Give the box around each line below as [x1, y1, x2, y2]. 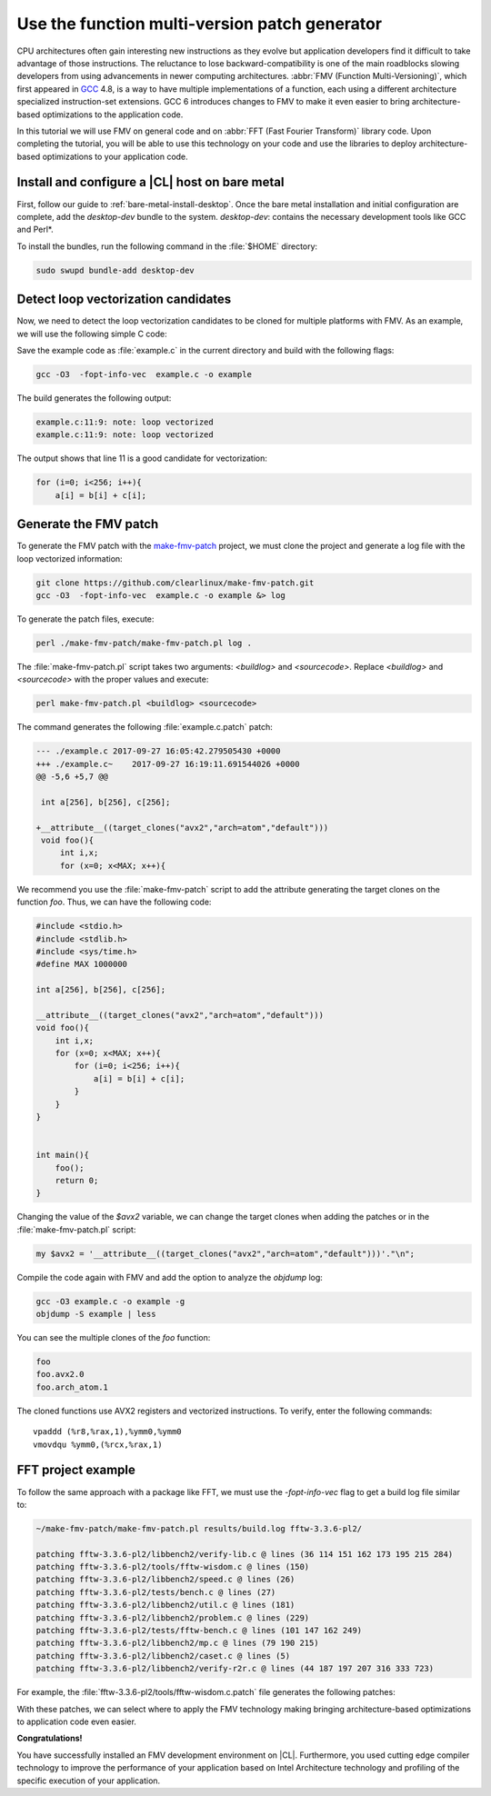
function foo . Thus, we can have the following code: [16, 896, 212, 908]
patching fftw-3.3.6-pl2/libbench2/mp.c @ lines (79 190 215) [35, 1638, 319, 1649]
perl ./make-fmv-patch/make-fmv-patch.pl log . [35, 637, 252, 648]
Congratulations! [16, 1732, 83, 1744]
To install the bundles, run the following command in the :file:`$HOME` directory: [16, 241, 318, 252]
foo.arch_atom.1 [35, 1382, 109, 1392]
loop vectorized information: [16, 553, 123, 564]
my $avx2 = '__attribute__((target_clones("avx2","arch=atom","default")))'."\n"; [35, 1248, 416, 1259]
